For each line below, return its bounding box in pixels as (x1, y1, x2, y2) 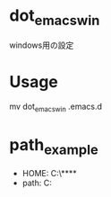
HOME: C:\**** (21, 167, 78, 178)
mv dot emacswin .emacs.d (9, 101, 103, 114)
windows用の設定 (9, 40, 74, 50)
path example (9, 135, 98, 158)
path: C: (21, 177, 52, 188)
